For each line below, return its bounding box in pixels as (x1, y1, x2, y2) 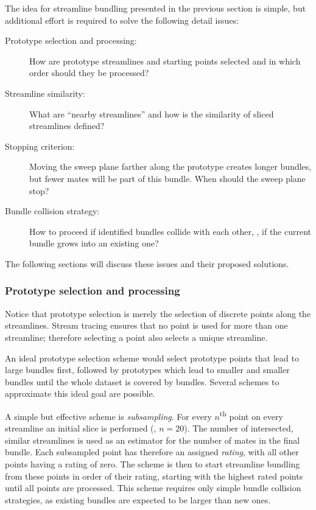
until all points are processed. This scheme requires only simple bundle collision (5, 481, 301, 494)
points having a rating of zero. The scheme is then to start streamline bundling (5, 457, 300, 470)
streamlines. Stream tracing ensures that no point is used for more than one (5, 319, 288, 332)
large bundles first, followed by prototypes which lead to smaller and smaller (5, 363, 290, 376)
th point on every (219, 408, 283, 422)
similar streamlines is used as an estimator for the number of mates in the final (5, 433, 300, 446)
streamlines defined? (29, 119, 105, 132)
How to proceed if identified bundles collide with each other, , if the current (29, 225, 312, 237)
